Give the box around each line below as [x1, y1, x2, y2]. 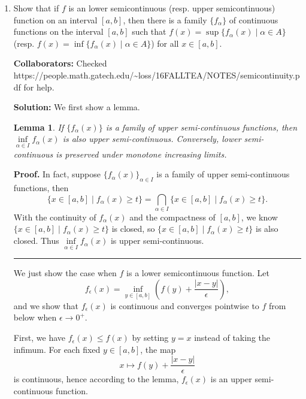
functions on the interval [13, 25, 104, 38]
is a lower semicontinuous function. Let [126, 267, 269, 279]
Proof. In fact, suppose [13, 168, 101, 180]
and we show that [13, 299, 78, 312]
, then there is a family [123, 13, 207, 26]
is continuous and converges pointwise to [110, 299, 259, 312]
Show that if [13, 2, 59, 14]
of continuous [229, 13, 278, 26]
